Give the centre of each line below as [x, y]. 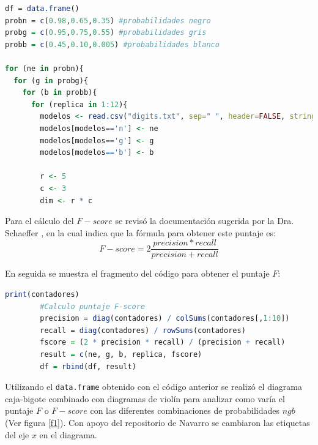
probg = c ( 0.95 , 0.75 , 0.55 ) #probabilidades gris [106, 33]
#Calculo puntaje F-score [93, 306]
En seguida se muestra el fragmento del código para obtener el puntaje [137, 273]
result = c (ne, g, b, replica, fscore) [121, 354]
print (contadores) [42, 294]
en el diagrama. [68, 434]
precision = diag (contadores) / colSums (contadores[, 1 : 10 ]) [165, 319]
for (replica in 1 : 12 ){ [79, 104]
